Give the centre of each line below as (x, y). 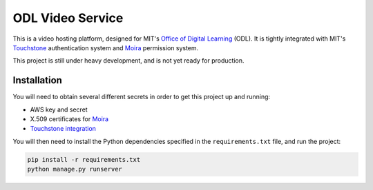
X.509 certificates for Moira (69, 119)
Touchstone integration (63, 129)
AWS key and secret (59, 109)
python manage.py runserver (75, 169)
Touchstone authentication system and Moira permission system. (106, 47)
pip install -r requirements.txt (84, 159)
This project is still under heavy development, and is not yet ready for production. (128, 61)
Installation (37, 80)
